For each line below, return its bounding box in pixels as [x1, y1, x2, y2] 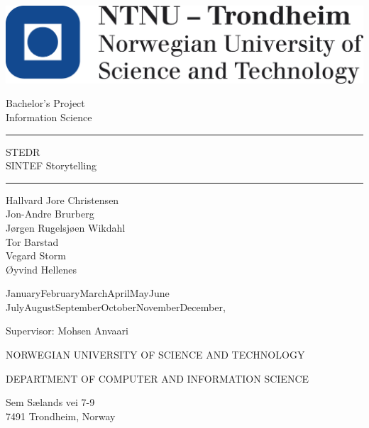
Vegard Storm [6, 248, 66, 263]
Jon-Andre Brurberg [6, 206, 94, 221]
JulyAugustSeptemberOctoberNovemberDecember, [6, 299, 226, 314]
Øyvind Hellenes [6, 261, 77, 276]
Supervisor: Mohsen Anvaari [6, 323, 128, 338]
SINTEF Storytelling [6, 158, 97, 173]
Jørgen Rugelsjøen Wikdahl [6, 220, 126, 235]
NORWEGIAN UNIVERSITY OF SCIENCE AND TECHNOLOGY [6, 347, 305, 362]
